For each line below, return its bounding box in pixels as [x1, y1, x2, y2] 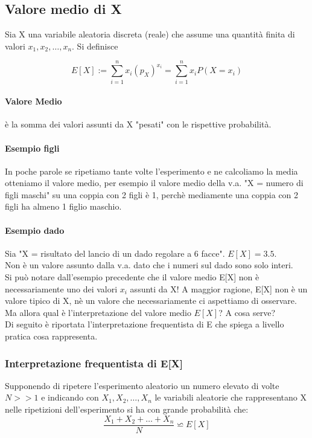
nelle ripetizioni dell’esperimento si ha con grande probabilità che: [5, 403, 249, 416]
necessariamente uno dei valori [5, 282, 118, 295]
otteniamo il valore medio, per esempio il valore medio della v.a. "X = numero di [5, 176, 304, 189]
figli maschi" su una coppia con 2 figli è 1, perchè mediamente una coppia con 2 [5, 188, 299, 201]
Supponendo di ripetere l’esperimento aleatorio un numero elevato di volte [5, 379, 279, 391]
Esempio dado [5, 224, 65, 236]
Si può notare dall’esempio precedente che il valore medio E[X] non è [5, 271, 259, 283]
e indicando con [41, 391, 99, 404]
